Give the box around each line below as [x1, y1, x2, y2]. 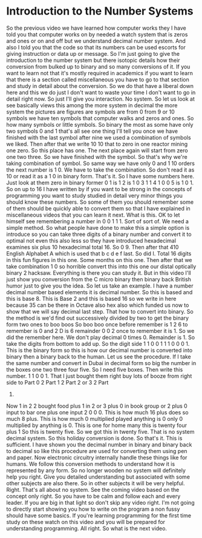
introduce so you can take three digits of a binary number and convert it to [6, 230, 192, 238]
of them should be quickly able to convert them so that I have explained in [6, 204, 191, 212]
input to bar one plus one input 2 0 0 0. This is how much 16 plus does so [6, 408, 189, 416]
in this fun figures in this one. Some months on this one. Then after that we [6, 256, 192, 263]
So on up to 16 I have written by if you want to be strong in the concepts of [6, 185, 192, 192]
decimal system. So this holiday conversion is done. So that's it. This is [6, 434, 183, 442]
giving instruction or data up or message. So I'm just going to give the [6, 50, 180, 57]
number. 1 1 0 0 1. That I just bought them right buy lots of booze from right [6, 372, 192, 380]
